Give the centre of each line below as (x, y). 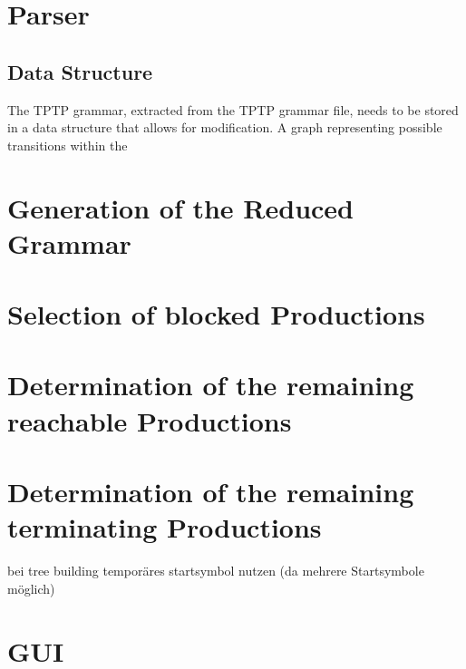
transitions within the (68, 145)
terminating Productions (165, 527)
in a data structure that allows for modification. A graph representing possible (225, 127)
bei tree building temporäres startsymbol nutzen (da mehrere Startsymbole (216, 571)
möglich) (31, 588)
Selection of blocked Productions (216, 314)
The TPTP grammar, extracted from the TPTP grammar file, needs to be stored (233, 109)
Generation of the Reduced (181, 207)
